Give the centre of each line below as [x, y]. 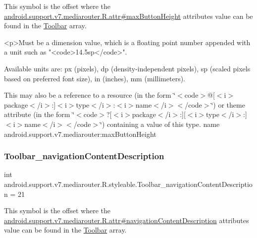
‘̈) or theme [228, 104]
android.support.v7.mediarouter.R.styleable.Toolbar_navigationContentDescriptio [128, 184]
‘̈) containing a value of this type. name [160, 124]
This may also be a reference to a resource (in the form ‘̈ [90, 95]
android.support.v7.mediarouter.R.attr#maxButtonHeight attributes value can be [128, 16]
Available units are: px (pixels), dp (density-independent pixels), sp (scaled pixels [127, 68]
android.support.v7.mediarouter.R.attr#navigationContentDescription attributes [127, 220]
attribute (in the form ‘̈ [39, 114]
